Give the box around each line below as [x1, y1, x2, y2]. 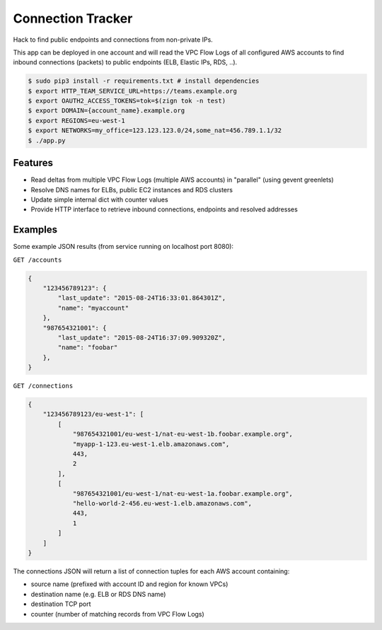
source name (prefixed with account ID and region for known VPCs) [30, 580, 228, 588]
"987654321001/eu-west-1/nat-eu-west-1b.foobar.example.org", [72, 430, 294, 438]
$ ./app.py [28, 136, 66, 144]
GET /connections [13, 382, 74, 390]
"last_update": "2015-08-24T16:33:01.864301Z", [57, 294, 226, 302]
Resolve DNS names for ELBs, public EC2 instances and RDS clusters [30, 185, 233, 194]
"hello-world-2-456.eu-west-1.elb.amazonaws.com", [72, 499, 253, 507]
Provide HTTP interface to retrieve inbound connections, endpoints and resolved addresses [30, 205, 299, 214]
